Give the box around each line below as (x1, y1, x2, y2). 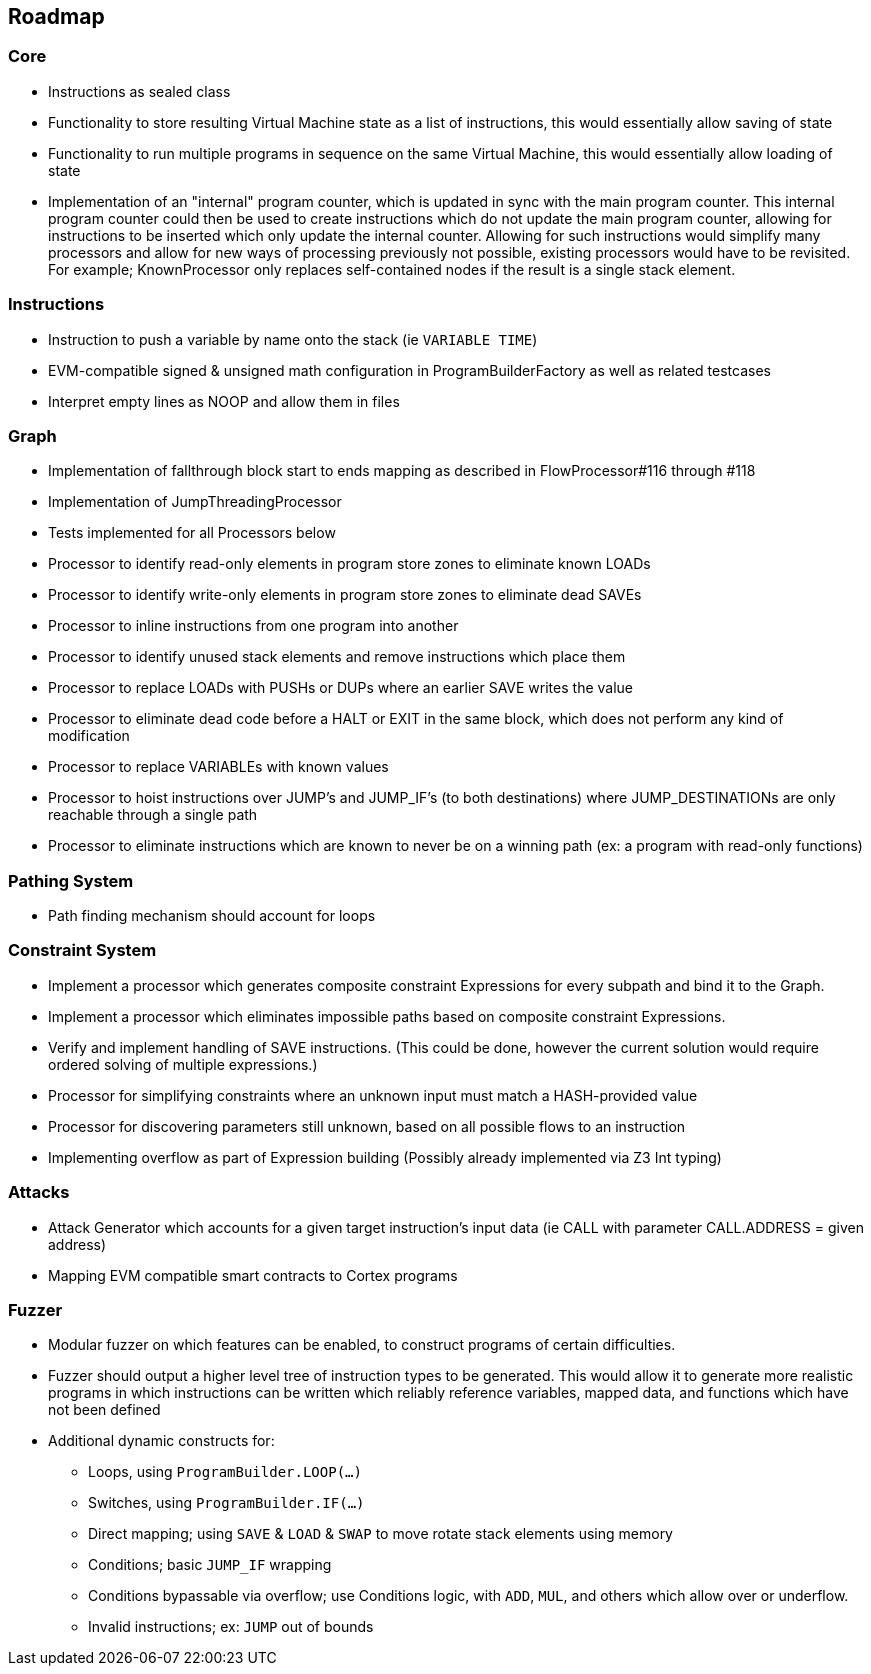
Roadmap (8, 4, 105, 29)
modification (48, 727, 130, 745)
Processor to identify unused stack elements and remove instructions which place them (48, 648, 626, 666)
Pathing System (8, 870, 134, 891)
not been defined (48, 1401, 161, 1419)
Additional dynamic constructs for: (48, 1432, 275, 1450)
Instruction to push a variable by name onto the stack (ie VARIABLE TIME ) (48, 330, 538, 348)
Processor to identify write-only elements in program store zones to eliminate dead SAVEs (48, 586, 642, 604)
